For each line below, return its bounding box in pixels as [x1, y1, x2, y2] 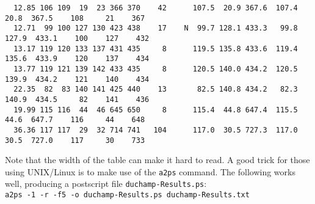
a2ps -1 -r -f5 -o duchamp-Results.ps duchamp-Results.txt [5, 191, 250, 200]
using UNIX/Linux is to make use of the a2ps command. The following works [5, 165, 295, 178]
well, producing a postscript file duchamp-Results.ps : [5, 177, 207, 190]
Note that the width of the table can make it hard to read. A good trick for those [5, 153, 310, 166]
